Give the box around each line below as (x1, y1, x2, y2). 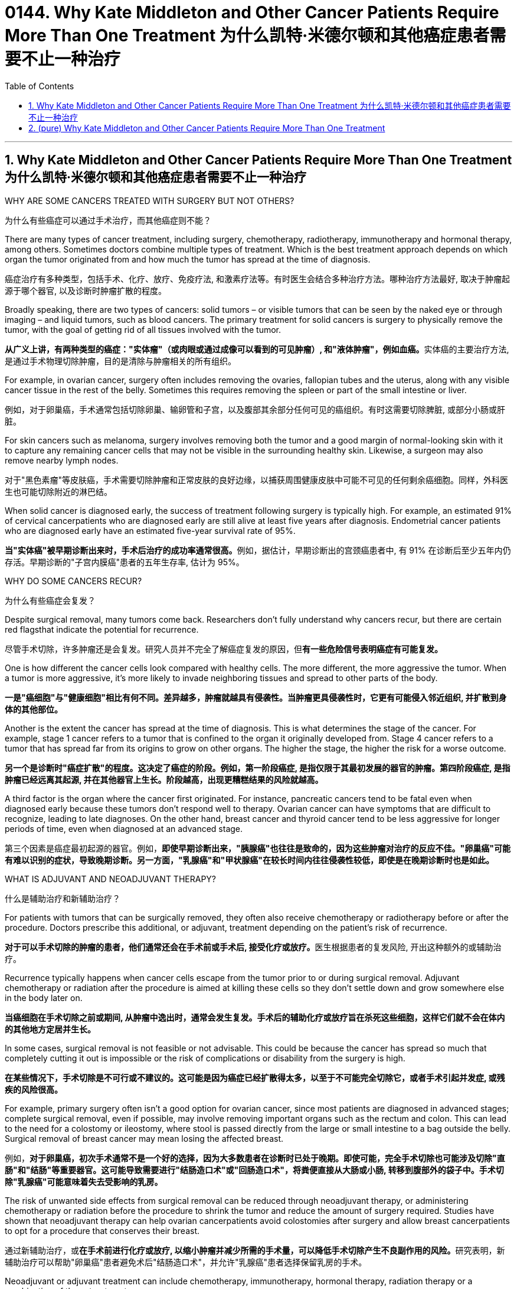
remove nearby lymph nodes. (5, 455, 119, 465)
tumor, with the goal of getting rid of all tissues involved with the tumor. (5, 324, 282, 335)
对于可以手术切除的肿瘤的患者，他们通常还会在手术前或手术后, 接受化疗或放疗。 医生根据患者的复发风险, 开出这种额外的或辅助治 (5, 941, 502, 952)
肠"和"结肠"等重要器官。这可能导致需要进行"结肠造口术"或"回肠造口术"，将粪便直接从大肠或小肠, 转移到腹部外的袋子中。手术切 (5, 1164, 504, 1175)
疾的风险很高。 (5, 1084, 63, 1094)
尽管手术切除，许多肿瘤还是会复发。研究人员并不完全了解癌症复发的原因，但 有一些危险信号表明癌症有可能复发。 (5, 643, 443, 654)
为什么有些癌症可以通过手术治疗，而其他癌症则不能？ (5, 215, 211, 225)
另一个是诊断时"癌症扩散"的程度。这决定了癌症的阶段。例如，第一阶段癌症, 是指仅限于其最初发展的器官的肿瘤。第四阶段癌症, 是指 (5, 762, 511, 773)
